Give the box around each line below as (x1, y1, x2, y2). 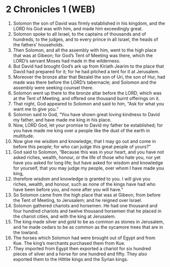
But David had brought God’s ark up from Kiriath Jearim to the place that (13, 63, 164, 69)
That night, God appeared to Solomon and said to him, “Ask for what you (13, 100, 164, 106)
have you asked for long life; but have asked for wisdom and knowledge (13, 159, 163, 166)
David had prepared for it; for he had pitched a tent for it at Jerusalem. (13, 68, 160, 74)
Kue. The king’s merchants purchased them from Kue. (13, 240, 125, 246)
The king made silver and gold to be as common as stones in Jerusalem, (13, 219, 164, 225)
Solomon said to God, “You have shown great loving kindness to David (13, 111, 160, 117)
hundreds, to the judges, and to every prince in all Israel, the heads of (13, 36, 158, 42)
